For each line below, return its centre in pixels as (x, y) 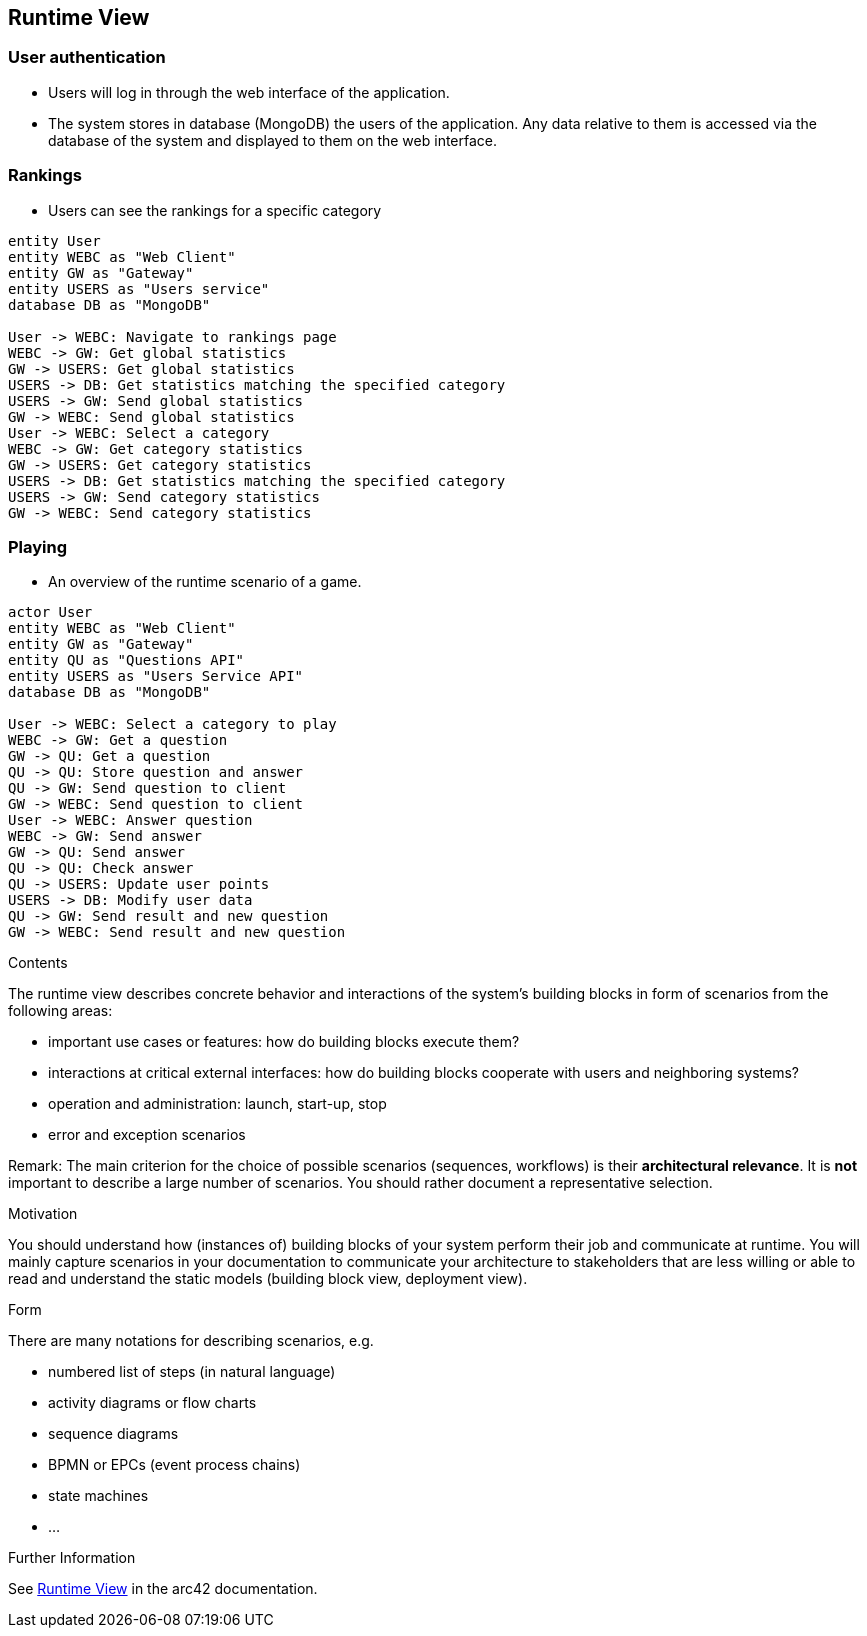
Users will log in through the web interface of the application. (249, 92)
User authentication (87, 57)
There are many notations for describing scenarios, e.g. (191, 1341)
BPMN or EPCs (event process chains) (174, 1465)
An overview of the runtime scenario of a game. (205, 582)
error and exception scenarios (147, 1135)
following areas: (60, 1011)
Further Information (72, 1558)
